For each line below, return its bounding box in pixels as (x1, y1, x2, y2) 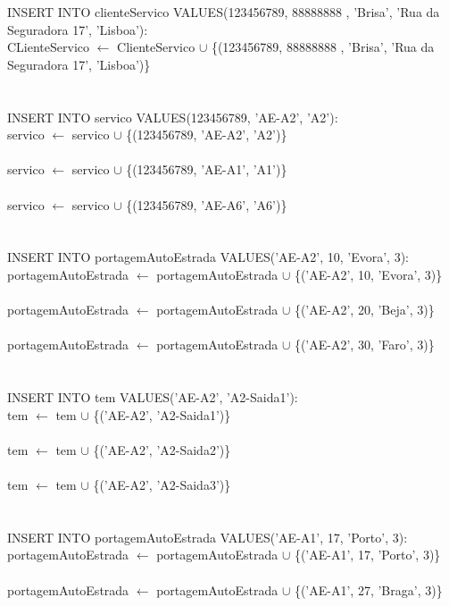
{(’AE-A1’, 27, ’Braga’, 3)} (294, 580, 443, 599)
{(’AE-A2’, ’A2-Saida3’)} (93, 476, 231, 494)
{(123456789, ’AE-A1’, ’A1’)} (126, 160, 287, 179)
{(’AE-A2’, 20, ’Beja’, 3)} (294, 300, 435, 319)
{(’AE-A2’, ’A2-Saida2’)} (93, 440, 231, 459)
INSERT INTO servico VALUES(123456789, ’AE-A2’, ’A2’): (7, 107, 338, 126)
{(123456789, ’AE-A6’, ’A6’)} (126, 195, 287, 214)
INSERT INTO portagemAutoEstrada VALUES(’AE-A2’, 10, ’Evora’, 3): (7, 248, 410, 266)
